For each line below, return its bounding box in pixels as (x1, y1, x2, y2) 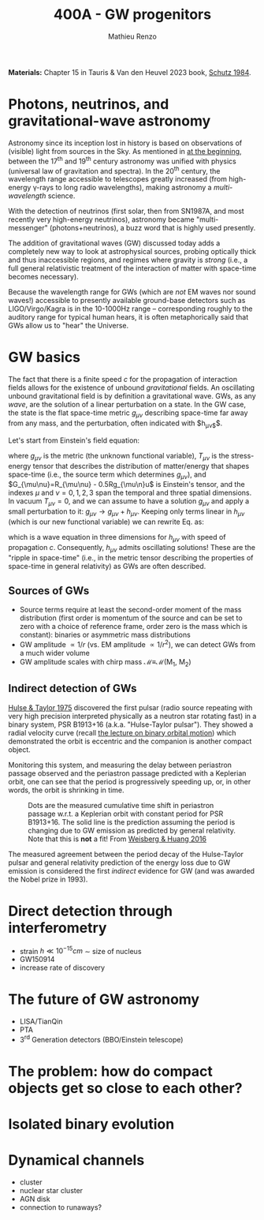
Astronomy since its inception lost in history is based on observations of (8, 138, 243, 148)
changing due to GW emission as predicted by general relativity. (28, 825, 236, 835)
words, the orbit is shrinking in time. (8, 785, 125, 795)
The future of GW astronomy (8, 990, 199, 1009)
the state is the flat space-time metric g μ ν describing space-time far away (8, 408, 248, 419)
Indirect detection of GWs (8, 682, 137, 695)
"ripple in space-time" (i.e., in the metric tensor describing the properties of (8, 552, 254, 562)
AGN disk (19, 1194, 50, 1204)
